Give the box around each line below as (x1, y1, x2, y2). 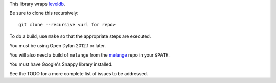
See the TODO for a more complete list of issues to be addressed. (9, 70, 148, 76)
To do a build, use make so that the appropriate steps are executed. (9, 33, 151, 39)
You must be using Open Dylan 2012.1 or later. (9, 42, 106, 48)
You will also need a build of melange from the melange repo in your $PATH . (9, 51, 170, 58)
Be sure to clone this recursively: (9, 10, 79, 16)
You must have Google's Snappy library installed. (9, 61, 113, 67)
